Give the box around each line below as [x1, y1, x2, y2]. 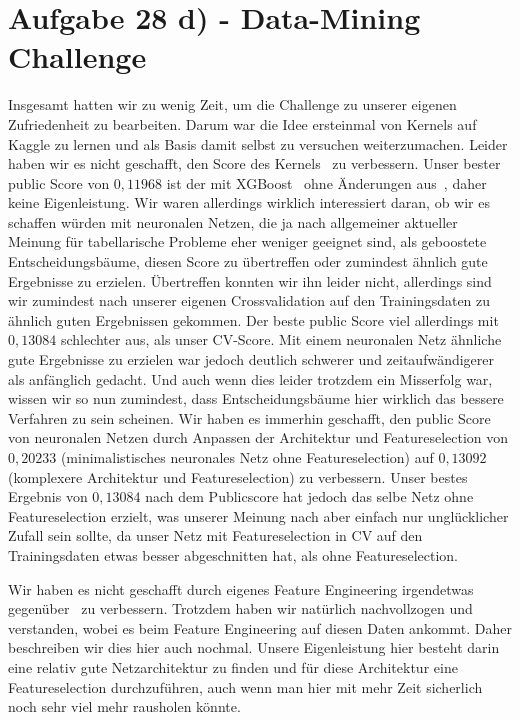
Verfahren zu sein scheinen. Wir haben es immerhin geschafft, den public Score [8, 407, 491, 428]
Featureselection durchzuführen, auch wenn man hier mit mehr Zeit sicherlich [8, 676, 483, 697]
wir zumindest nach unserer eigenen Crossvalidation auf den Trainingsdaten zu [8, 290, 491, 311]
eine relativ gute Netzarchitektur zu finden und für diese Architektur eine [8, 656, 458, 677]
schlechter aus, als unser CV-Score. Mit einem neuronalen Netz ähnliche [60, 329, 502, 350]
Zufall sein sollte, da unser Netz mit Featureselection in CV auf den [8, 525, 423, 546]
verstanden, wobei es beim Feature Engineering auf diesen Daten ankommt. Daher [8, 617, 512, 638]
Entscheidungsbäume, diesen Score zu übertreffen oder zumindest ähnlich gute [8, 251, 488, 272]
